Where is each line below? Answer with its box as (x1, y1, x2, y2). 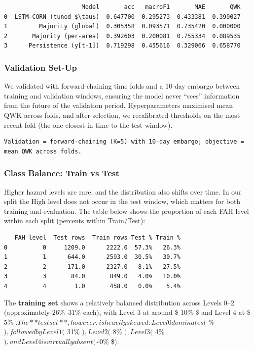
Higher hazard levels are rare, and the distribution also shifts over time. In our (4, 186, 242, 197)
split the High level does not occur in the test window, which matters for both (4, 196, 241, 206)
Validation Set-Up (4, 61, 77, 73)
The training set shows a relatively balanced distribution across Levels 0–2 (4, 297, 234, 307)
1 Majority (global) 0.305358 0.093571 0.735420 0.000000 (4, 23, 241, 30)
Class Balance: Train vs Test (4, 167, 119, 179)
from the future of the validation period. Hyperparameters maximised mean (4, 100, 233, 110)
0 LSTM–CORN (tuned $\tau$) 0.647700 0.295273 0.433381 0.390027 (4, 13, 241, 20)
